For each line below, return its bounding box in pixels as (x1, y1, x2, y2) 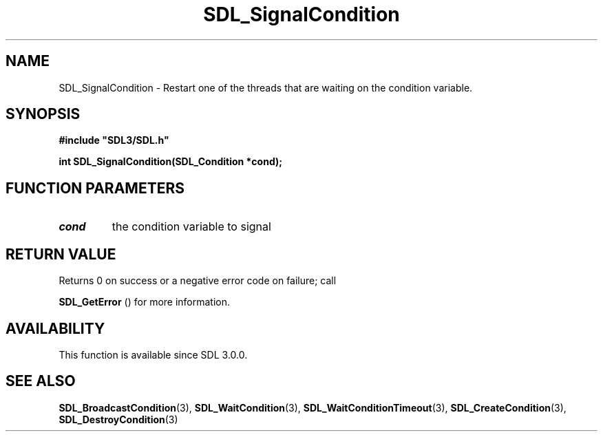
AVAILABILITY (6, 319, 105, 337)
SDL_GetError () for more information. (59, 296, 231, 308)
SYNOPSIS (6, 105, 81, 123)
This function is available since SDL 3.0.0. (59, 348, 248, 361)
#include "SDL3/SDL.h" (59, 134, 169, 147)
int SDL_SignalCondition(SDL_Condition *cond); (59, 156, 283, 168)
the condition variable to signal (112, 220, 271, 234)
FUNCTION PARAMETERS (6, 179, 184, 197)
